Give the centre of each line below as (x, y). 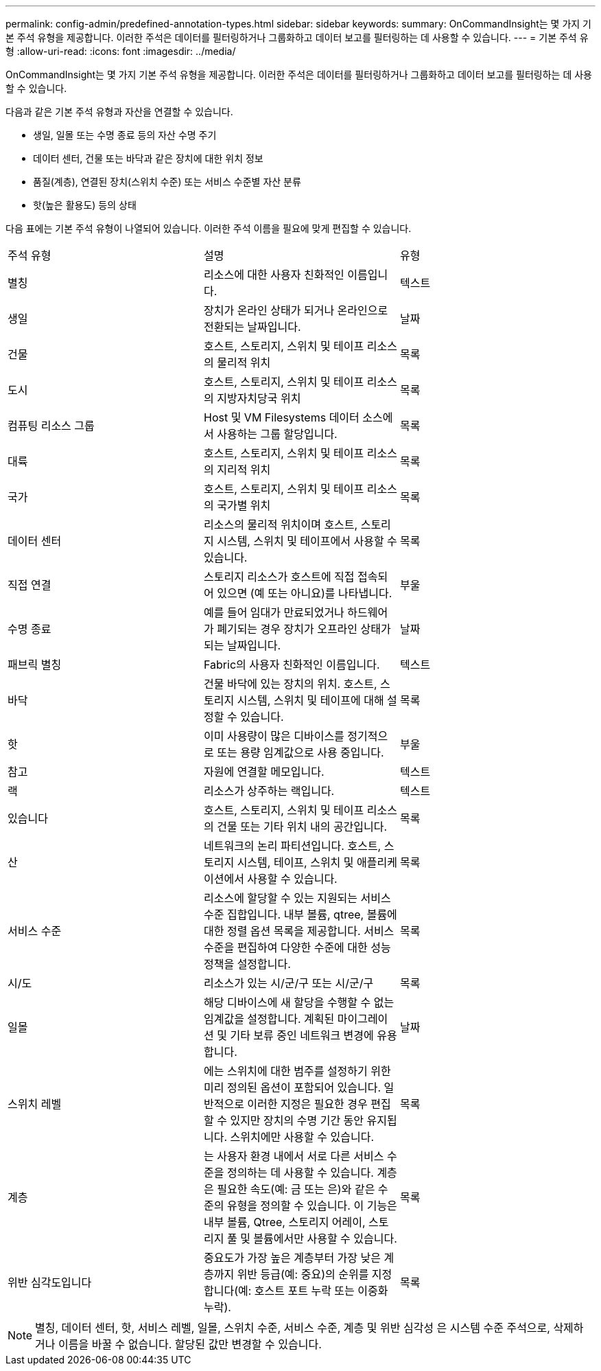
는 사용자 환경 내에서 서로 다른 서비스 (294, 1156)
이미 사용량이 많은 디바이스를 (274, 736)
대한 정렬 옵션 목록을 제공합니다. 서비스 (299, 931)
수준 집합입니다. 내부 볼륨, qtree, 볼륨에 (300, 914)
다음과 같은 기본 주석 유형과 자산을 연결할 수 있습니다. (119, 112)
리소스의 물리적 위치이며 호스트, (281, 525)
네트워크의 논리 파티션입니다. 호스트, (292, 846)
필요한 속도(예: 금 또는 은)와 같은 (296, 1189)
